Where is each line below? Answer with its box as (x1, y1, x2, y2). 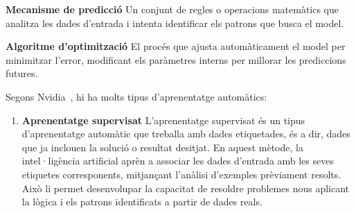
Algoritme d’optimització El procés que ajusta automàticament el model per (6, 39, 346, 53)
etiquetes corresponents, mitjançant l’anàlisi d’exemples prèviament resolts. (21, 167, 341, 181)
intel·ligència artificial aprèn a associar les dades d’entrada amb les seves (21, 153, 335, 168)
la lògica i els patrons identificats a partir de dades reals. (21, 194, 262, 209)
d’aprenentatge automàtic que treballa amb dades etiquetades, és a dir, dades (21, 126, 350, 141)
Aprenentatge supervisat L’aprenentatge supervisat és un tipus (21, 112, 305, 127)
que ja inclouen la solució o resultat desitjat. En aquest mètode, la (21, 139, 303, 154)
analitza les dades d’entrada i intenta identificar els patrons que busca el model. (6, 15, 344, 30)
